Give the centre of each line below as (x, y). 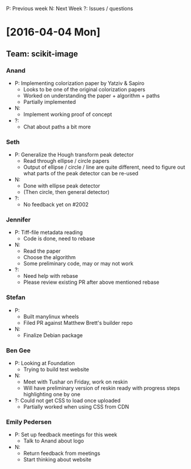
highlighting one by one (52, 395)
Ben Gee (18, 350)
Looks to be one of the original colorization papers (84, 89)
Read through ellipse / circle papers (66, 161)
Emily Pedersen (29, 422)
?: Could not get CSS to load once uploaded (68, 400)
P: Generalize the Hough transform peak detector (74, 155)
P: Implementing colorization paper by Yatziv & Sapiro (79, 83)
